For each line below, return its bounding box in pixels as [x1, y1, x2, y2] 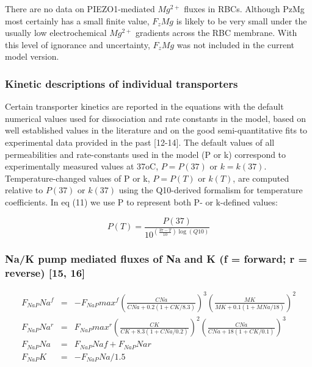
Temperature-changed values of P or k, [5, 171, 150, 184]
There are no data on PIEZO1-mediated [5, 2, 155, 15]
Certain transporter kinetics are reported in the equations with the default [5, 100, 284, 113]
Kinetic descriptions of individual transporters [5, 76, 238, 91]
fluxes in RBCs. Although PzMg [184, 2, 305, 15]
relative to [5, 184, 43, 196]
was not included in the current [176, 38, 295, 51]
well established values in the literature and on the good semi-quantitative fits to [5, 124, 308, 137]
